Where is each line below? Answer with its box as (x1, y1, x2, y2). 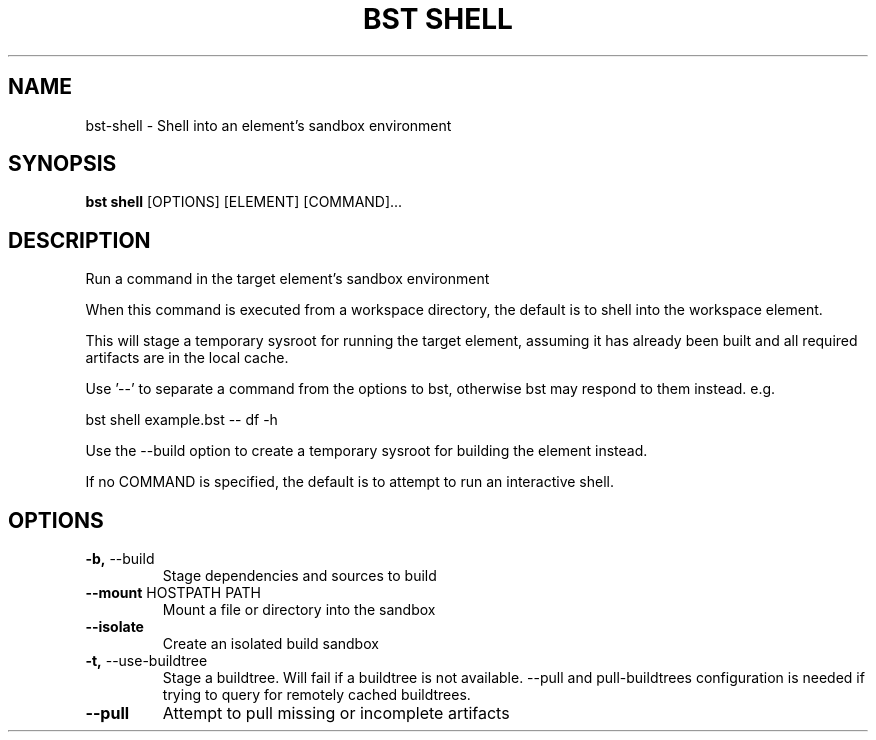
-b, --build (85, 550, 155, 568)
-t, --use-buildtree (85, 652, 208, 670)
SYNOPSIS (8, 151, 117, 177)
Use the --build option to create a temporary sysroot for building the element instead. (85, 442, 648, 460)
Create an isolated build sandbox (162, 635, 379, 653)
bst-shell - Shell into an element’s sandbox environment (85, 116, 452, 134)
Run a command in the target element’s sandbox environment (85, 270, 490, 288)
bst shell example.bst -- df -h (85, 411, 278, 429)
